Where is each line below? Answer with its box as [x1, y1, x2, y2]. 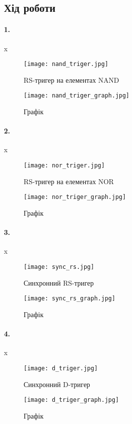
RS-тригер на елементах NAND [24, 74, 119, 85]
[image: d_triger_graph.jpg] [24, 396, 119, 404]
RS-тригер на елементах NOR [24, 176, 114, 186]
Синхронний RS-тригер [24, 277, 94, 288]
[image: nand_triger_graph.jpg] [24, 92, 130, 99]
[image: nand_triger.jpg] [24, 61, 108, 68]
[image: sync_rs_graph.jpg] [24, 295, 116, 302]
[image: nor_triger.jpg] [24, 162, 105, 169]
